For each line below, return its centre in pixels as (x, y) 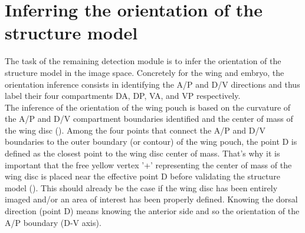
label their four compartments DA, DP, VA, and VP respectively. (123, 96)
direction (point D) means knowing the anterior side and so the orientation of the (152, 211)
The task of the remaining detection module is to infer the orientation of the (143, 61)
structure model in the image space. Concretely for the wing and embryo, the (145, 72)
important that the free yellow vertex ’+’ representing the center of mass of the (148, 164)
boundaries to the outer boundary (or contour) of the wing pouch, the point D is (151, 142)
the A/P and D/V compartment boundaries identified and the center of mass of (149, 119)
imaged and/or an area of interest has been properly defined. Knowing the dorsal (151, 199)
